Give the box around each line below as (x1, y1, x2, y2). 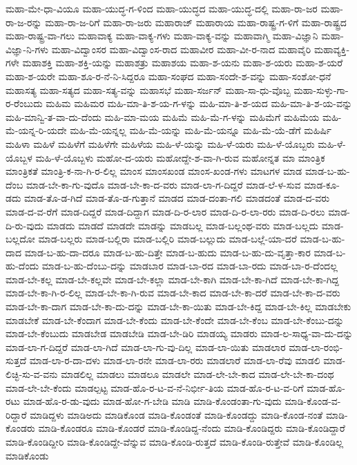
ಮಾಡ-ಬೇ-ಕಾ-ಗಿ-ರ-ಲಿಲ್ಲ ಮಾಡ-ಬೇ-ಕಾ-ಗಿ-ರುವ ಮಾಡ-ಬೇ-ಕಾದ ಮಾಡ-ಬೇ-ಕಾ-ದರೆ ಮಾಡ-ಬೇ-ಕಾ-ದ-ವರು (6, 285, 340, 300)
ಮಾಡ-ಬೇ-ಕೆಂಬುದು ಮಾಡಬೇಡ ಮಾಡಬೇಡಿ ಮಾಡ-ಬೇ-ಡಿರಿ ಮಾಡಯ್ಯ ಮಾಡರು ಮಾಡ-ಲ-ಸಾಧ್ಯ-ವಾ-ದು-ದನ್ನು (6, 326, 354, 341)
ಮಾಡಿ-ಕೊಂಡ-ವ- (284, 394, 341, 408)
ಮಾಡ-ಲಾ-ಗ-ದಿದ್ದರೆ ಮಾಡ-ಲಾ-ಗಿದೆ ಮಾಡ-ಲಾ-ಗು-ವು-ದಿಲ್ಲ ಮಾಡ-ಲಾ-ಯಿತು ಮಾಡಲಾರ (6, 339, 286, 354)
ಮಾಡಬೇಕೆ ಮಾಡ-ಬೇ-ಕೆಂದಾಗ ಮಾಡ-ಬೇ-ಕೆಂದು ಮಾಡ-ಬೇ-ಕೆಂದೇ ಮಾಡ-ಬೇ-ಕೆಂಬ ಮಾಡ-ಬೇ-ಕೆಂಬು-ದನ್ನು (6, 312, 344, 327)
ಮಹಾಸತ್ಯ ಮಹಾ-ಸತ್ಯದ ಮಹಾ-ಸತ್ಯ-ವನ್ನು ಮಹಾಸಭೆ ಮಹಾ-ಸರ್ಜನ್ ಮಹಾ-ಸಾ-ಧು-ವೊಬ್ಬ (6, 82, 291, 97)
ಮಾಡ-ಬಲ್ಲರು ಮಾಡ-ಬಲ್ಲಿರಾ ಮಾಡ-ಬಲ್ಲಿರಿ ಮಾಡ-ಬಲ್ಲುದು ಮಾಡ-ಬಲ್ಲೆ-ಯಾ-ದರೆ (38, 231, 297, 246)
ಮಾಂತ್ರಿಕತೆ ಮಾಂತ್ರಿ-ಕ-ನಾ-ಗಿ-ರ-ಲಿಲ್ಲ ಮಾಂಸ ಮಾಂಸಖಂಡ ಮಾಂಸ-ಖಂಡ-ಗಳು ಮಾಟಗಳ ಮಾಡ (6, 164, 302, 178)
